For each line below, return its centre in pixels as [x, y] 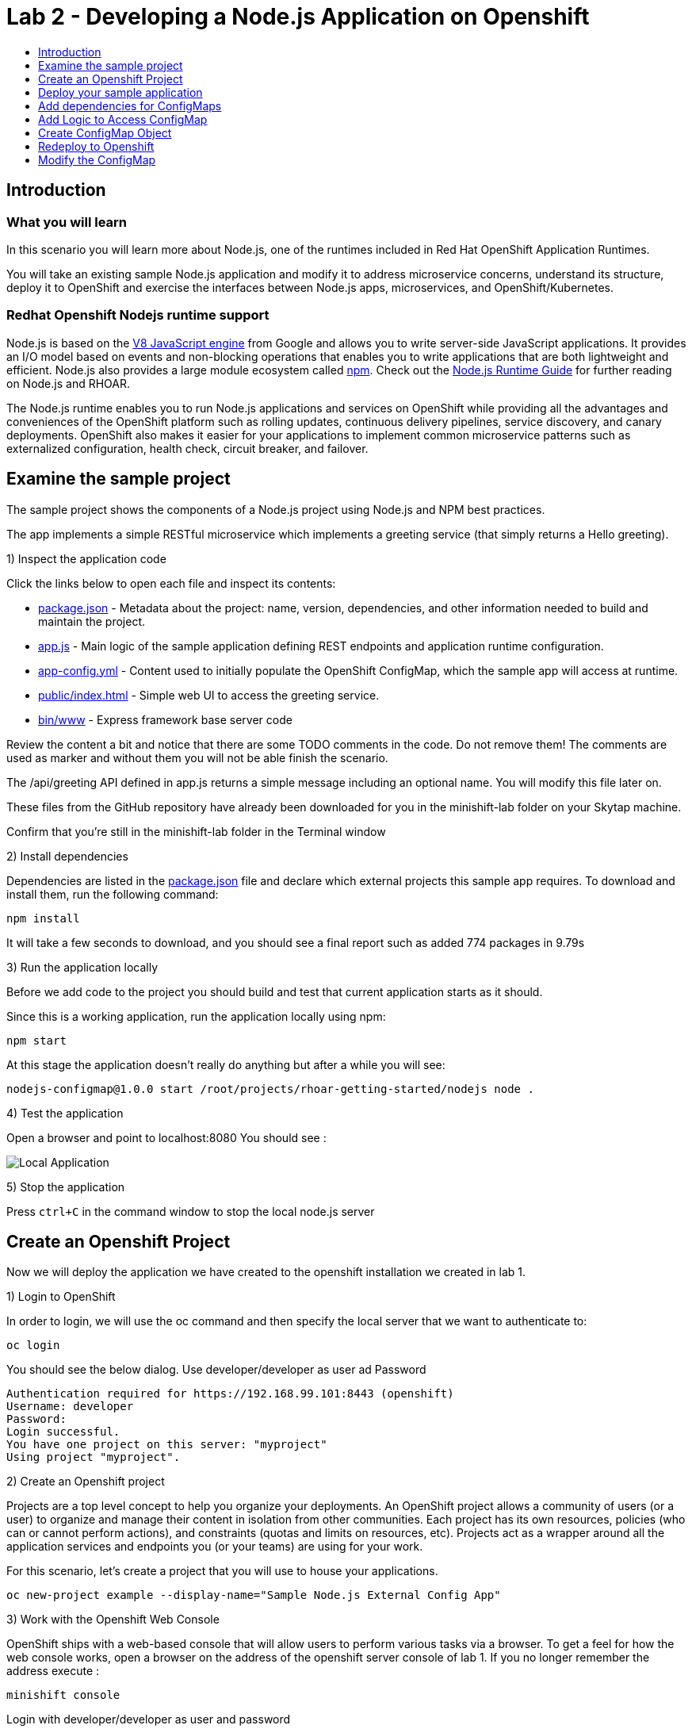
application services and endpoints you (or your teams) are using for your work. [215, 1547]
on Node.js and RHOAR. [69, 383]
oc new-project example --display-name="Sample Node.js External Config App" [254, 1595]
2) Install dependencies [67, 856]
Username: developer [70, 1407]
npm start [36, 1040]
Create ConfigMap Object [105, 132]
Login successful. [63, 1432]
